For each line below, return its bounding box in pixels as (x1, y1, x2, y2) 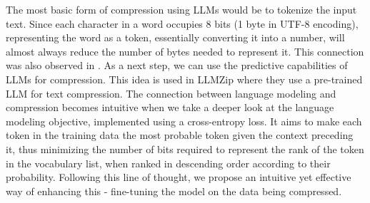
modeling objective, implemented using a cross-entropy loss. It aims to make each (6, 113, 362, 128)
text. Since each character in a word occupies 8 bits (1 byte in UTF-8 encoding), (6, 16, 359, 31)
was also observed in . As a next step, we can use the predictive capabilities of (6, 58, 348, 73)
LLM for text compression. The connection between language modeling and (6, 85, 336, 100)
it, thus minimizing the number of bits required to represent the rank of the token (6, 141, 364, 156)
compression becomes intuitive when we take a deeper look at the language (6, 100, 334, 115)
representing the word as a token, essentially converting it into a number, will (6, 30, 345, 45)
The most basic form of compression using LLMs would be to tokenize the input (6, 2, 357, 16)
